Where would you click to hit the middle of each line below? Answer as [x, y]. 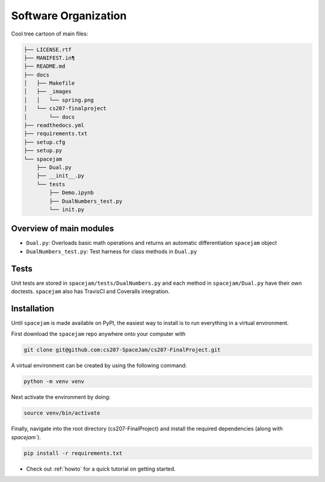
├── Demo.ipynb [72, 193]
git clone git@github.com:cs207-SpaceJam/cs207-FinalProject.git [122, 350]
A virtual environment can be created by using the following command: [99, 366]
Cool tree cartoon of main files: [50, 34]
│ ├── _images [48, 91]
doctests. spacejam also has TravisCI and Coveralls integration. [90, 291]
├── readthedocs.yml [54, 125]
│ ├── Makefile [49, 83]
